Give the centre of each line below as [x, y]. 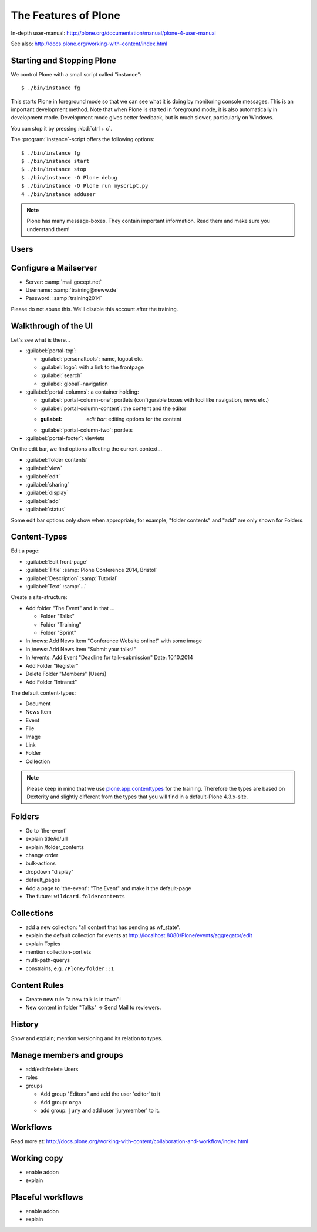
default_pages [43, 880]
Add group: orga [61, 1102]
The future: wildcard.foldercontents [75, 896]
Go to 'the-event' [46, 830]
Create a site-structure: [39, 597]
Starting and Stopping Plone [64, 60]
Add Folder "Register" [52, 665]
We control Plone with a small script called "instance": [76, 74]
